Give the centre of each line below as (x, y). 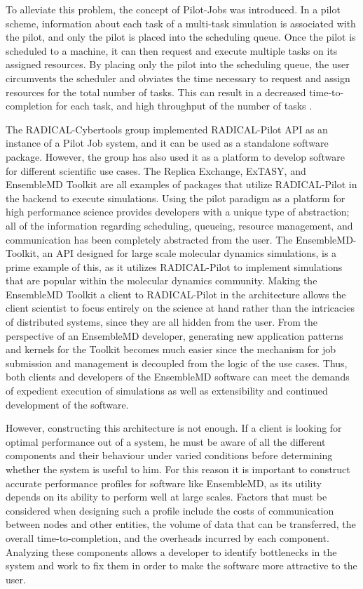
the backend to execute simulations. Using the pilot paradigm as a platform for (176, 198)
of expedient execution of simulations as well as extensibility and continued (167, 391)
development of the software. (67, 404)
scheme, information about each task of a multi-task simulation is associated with (181, 23)
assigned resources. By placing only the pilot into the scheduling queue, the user (178, 64)
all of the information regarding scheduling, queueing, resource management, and (179, 225)
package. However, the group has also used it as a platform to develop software (175, 156)
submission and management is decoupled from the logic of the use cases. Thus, (177, 363)
